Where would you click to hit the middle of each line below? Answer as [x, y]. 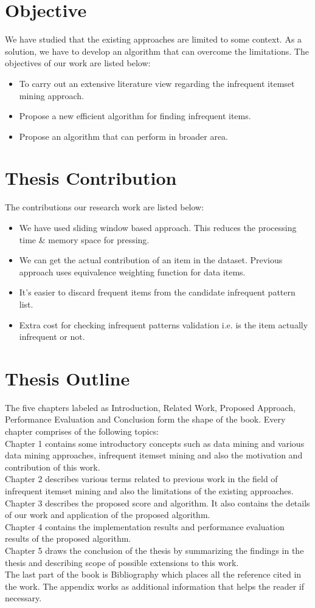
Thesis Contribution [91, 178]
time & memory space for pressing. [84, 239]
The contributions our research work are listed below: [105, 207]
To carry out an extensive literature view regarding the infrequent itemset [157, 83]
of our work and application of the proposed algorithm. [108, 515]
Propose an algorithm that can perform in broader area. [123, 136]
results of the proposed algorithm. [68, 538]
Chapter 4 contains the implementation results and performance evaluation [145, 526]
